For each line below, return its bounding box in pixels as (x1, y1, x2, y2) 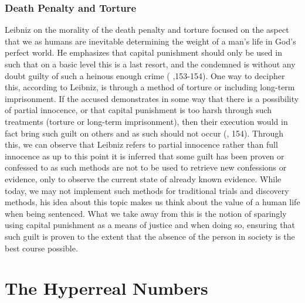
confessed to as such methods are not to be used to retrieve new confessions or (5, 161, 287, 173)
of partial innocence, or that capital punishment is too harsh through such (5, 104, 272, 116)
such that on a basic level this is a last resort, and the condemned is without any (5, 58, 296, 70)
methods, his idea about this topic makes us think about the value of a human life (5, 196, 300, 208)
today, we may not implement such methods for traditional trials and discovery (5, 184, 289, 196)
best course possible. (5, 241, 78, 254)
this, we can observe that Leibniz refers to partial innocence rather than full (5, 138, 278, 151)
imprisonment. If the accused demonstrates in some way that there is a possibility (5, 92, 299, 104)
